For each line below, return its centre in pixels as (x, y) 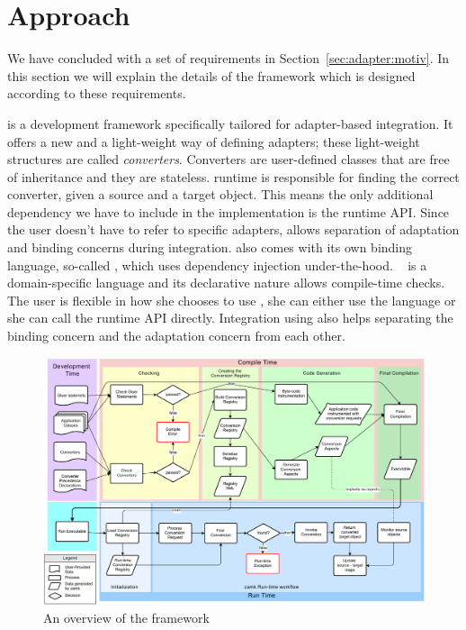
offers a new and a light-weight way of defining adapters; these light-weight (214, 141)
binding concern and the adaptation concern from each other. (176, 336)
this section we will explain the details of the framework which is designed (211, 75)
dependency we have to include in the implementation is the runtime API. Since (229, 211)
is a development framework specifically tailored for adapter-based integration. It (230, 123)
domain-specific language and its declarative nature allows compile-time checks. (226, 283)
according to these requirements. (97, 93)
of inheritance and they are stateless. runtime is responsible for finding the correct (233, 176)
